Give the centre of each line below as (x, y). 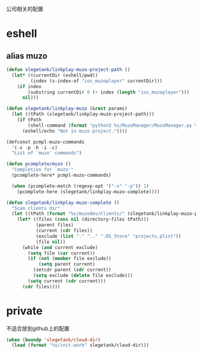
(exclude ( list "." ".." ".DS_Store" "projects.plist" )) (109, 236)
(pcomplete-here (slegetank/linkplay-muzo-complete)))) (89, 192)
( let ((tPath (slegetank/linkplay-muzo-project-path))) (83, 114)
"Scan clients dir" (36, 208)
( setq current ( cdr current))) (67, 281)
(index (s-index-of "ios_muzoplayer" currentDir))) (96, 81)
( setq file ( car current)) (62, 253)
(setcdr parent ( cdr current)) (72, 270)
